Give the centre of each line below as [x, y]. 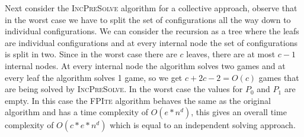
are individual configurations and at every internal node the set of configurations [151, 42]
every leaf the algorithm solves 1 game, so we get [94, 77]
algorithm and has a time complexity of [77, 112]
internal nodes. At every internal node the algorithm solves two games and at [145, 65]
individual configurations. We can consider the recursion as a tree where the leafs [152, 31]
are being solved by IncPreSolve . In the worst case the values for [124, 89]
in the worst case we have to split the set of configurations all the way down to [148, 19]
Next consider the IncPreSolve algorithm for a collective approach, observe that [151, 8]
